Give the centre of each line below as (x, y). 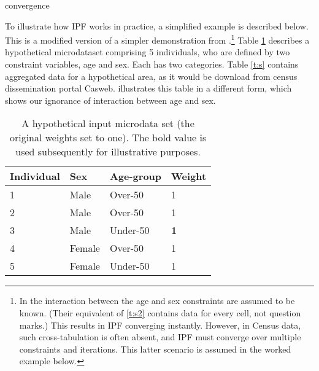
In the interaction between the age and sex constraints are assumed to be (157, 301)
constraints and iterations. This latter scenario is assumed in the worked (155, 349)
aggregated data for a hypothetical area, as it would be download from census (151, 76)
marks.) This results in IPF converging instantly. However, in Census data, (160, 325)
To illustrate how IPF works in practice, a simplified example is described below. (157, 25)
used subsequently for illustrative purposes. (108, 152)
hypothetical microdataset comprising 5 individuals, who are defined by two (148, 52)
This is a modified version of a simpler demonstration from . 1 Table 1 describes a (157, 39)
